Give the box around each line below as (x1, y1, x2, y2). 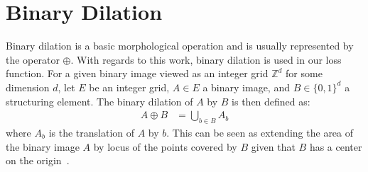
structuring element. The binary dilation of (6, 93, 193, 108)
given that (251, 139, 296, 154)
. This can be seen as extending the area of (166, 125, 354, 139)
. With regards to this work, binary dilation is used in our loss (70, 52, 342, 67)
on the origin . (6, 153, 70, 168)
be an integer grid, (89, 79, 170, 94)
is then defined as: (232, 93, 310, 108)
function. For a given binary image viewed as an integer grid (6, 66, 269, 81)
